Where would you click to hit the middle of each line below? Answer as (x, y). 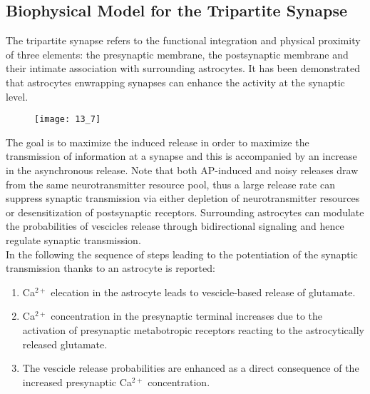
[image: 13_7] (68, 120)
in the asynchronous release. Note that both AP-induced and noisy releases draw (182, 170)
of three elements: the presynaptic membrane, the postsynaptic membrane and (177, 54)
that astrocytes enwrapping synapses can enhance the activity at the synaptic (175, 82)
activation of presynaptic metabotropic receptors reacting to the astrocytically (193, 329)
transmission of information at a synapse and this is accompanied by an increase (181, 156)
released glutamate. (65, 344)
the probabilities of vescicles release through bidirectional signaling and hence (175, 226)
